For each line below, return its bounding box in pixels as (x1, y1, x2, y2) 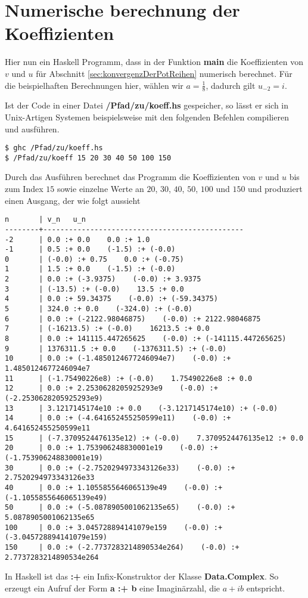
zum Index (5, 182, 43, 195)
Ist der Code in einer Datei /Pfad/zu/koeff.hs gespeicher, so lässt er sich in (5, 99, 289, 111)
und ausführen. (5, 122, 60, 135)
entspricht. (246, 581, 285, 594)
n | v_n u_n (5, 215, 86, 224)
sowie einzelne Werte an (57, 182, 144, 195)
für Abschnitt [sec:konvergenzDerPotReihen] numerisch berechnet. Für (36, 67, 293, 79)
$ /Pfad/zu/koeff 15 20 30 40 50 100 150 (5, 153, 172, 162)
